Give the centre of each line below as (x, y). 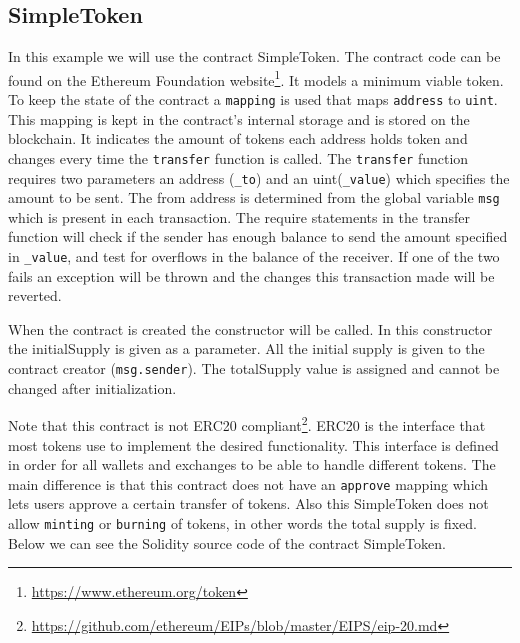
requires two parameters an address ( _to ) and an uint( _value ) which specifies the (259, 177)
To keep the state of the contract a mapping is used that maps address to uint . (253, 99)
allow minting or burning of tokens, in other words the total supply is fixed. (242, 523)
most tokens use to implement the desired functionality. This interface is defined (253, 444)
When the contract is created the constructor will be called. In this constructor (250, 328)
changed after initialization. (92, 387)
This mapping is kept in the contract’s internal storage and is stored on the (239, 118)
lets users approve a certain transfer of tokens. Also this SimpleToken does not (248, 503)
